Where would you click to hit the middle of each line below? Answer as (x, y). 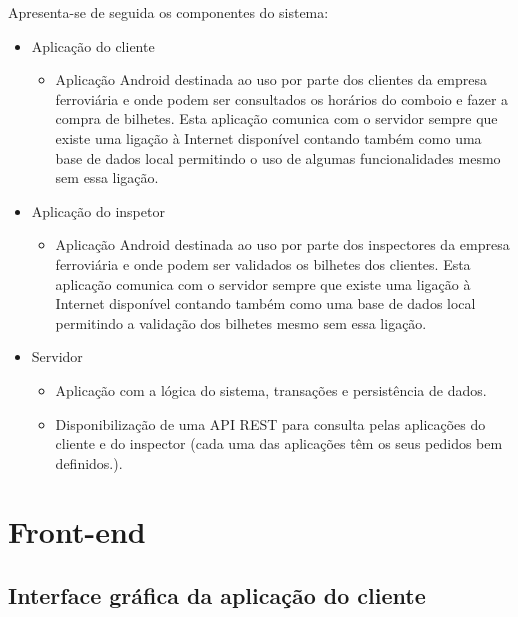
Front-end (77, 531)
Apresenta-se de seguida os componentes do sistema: (168, 12)
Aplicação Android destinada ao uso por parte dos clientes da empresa (271, 79)
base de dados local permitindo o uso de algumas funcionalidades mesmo (278, 157)
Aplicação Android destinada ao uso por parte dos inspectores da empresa (282, 244)
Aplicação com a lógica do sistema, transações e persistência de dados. (271, 389)
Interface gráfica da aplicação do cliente (217, 595)
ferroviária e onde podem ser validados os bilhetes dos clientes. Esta (263, 263)
